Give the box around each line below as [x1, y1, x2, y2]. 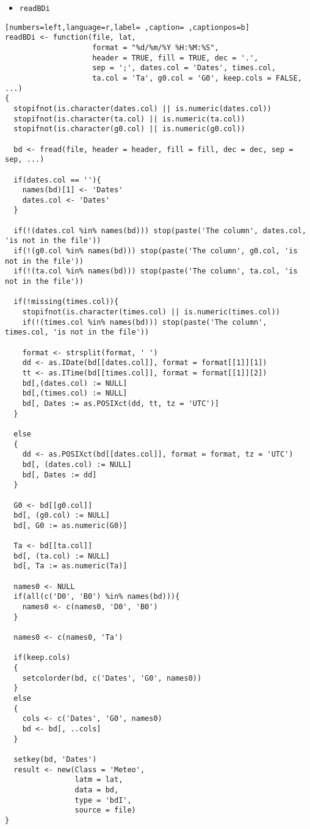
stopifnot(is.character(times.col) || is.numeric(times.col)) [22, 308, 281, 317]
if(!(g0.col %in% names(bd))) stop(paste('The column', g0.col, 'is [13, 247, 298, 256]
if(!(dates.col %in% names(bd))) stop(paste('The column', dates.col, [13, 226, 306, 235]
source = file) [74, 806, 136, 815]
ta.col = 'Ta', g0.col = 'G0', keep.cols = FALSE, [92, 73, 302, 82]
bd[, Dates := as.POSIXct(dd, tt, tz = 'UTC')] [22, 399, 219, 408]
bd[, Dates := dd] [22, 470, 97, 479]
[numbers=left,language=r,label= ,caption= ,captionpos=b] [5, 23, 250, 32]
